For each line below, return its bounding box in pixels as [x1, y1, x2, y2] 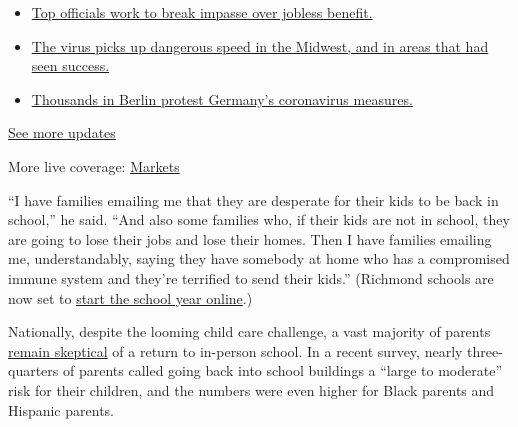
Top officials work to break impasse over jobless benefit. [31, 2, 373, 22]
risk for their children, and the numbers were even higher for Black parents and [8, 379, 495, 400]
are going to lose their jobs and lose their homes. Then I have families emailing [8, 228, 492, 249]
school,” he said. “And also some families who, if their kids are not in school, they [8, 209, 510, 230]
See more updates [8, 122, 116, 143]
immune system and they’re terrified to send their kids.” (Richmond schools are [8, 267, 494, 288]
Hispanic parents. [8, 399, 114, 420]
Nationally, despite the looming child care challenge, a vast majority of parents [8, 321, 491, 342]
